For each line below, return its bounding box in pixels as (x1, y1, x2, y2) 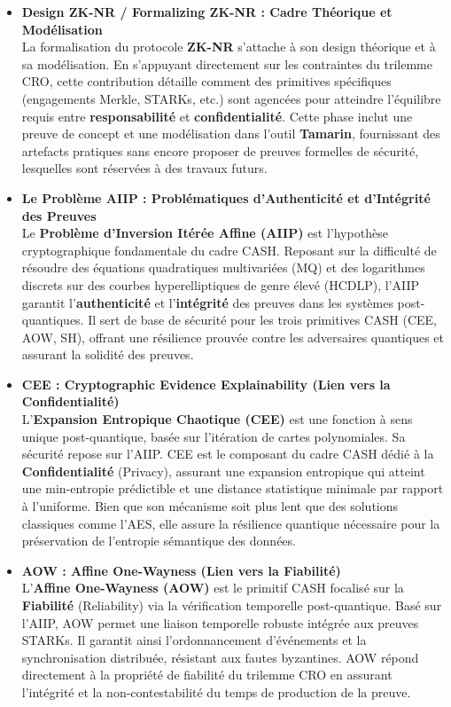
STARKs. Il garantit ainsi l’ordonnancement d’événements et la (21, 631, 367, 649)
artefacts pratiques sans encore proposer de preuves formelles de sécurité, (21, 141, 419, 160)
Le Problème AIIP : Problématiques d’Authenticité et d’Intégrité (21, 188, 431, 207)
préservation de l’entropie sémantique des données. (21, 531, 296, 550)
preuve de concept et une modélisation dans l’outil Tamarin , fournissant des (21, 124, 440, 143)
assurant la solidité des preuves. (21, 345, 194, 364)
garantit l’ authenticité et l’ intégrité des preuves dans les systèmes (21, 293, 393, 311)
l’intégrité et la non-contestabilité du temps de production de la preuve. (21, 682, 411, 701)
